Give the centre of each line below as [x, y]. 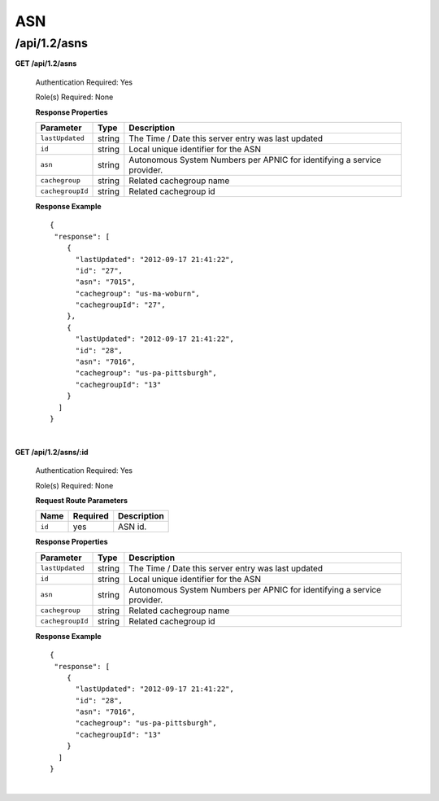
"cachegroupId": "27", [120, 305]
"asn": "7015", [105, 282]
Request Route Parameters [82, 500]
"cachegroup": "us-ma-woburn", [138, 293]
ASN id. [133, 527]
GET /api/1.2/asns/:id [52, 452]
